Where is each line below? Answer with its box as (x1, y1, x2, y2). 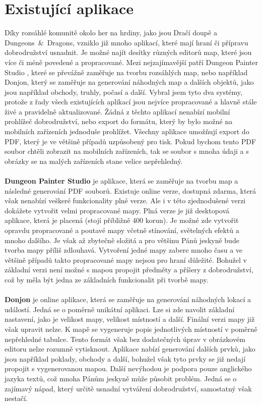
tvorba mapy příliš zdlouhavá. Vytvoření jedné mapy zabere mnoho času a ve (5, 245, 243, 255)
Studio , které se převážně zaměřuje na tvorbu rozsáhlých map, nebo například (5, 67, 248, 77)
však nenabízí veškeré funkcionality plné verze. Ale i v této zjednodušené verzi (5, 195, 246, 206)
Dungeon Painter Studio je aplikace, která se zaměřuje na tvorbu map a (5, 176, 238, 186)
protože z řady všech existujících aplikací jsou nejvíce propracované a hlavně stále (5, 96, 257, 107)
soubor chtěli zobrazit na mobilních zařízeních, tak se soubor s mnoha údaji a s (5, 146, 249, 156)
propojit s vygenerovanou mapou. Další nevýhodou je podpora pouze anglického (5, 363, 252, 374)
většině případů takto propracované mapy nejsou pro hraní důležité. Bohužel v (5, 254, 247, 265)
